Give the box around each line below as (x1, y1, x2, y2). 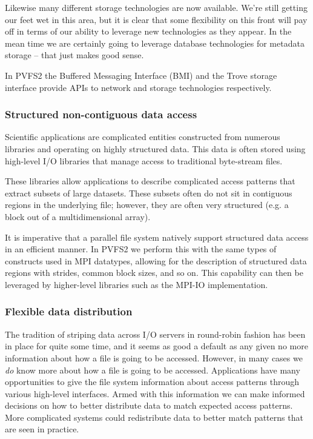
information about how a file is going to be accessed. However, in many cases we (5, 351, 303, 364)
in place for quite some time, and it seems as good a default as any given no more (5, 340, 308, 352)
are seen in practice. (5, 423, 79, 435)
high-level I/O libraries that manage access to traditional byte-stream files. (5, 154, 283, 167)
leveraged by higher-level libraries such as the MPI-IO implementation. (5, 278, 268, 290)
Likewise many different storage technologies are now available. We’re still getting (5, 1, 308, 13)
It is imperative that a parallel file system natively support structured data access (5, 230, 309, 243)
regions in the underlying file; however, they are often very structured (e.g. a (5, 198, 289, 211)
